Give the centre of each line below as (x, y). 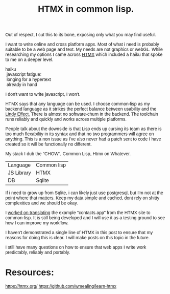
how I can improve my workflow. (37, 223)
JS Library (20, 173)
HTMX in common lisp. (86, 9)
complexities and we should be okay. (42, 203)
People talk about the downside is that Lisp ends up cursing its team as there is (83, 129)
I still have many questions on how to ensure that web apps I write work (76, 247)
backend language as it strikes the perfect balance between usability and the (81, 109)
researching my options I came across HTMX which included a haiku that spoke (84, 55)
